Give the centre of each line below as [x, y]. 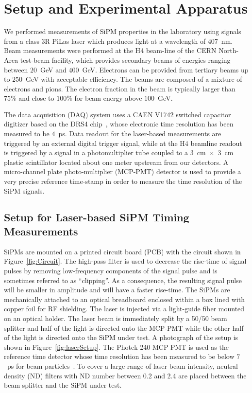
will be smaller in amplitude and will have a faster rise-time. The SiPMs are [117, 290]
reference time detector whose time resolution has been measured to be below [119, 356]
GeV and [53, 69]
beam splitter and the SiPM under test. [63, 385]
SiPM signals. [24, 190]
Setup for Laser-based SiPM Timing [97, 217]
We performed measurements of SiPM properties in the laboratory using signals [123, 31]
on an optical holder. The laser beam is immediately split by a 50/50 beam [116, 318]
